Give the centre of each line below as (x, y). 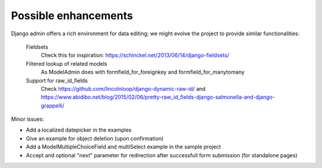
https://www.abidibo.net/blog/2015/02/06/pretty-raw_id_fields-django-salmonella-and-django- (158, 97)
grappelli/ (53, 105)
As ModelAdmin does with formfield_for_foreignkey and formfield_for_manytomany (143, 72)
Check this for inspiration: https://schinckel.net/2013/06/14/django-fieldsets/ (135, 55)
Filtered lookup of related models (66, 63)
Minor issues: (27, 119)
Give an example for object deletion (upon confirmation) (95, 138)
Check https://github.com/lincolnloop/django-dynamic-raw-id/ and (123, 88)
